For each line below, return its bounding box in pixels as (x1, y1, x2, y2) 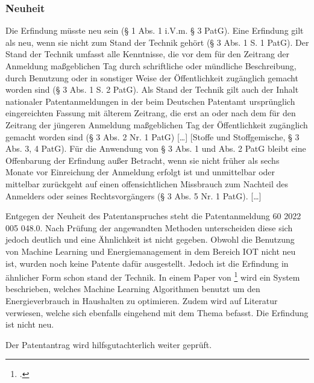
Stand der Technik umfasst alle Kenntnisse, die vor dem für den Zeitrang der (5, 48, 290, 60)
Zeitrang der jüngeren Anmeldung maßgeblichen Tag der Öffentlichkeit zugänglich (5, 118, 308, 131)
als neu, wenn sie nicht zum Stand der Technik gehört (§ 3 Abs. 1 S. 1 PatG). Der (5, 36, 309, 48)
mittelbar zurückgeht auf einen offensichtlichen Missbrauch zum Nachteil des (5, 177, 289, 190)
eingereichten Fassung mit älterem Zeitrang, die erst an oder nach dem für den (5, 107, 296, 119)
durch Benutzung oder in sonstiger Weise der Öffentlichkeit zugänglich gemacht (5, 71, 298, 84)
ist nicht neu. (5, 318, 54, 331)
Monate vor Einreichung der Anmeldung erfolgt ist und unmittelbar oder (5, 166, 275, 178)
